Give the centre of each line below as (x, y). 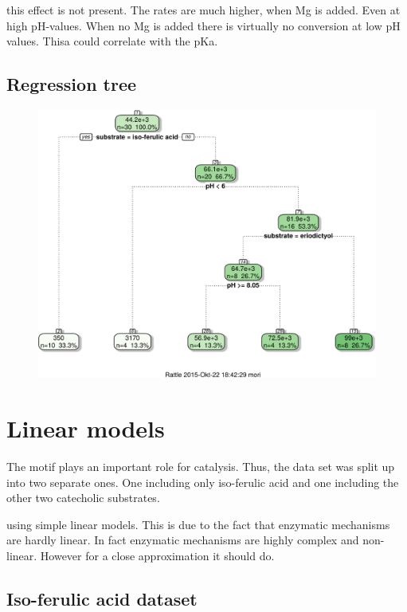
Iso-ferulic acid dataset (102, 598)
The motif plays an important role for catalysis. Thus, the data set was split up (201, 466)
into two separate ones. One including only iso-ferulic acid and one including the (203, 482)
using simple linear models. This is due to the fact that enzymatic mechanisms (198, 524)
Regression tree (72, 84)
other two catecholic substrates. (83, 498)
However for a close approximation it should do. (157, 555)
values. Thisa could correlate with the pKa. (112, 41)
